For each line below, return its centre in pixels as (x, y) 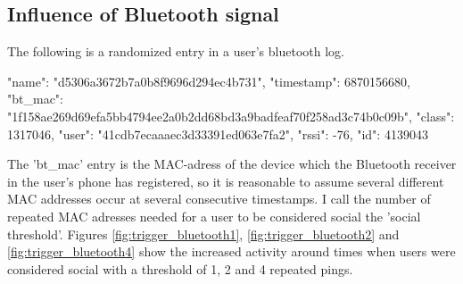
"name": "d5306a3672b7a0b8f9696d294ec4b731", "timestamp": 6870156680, (209, 81)
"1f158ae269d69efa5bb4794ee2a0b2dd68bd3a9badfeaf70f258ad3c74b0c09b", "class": (231, 116)
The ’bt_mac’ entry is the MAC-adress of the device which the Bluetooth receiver (232, 164)
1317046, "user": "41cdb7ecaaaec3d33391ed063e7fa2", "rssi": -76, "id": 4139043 (218, 134)
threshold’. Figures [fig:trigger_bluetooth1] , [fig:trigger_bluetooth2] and (203, 234)
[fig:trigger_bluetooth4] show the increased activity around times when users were (231, 251)
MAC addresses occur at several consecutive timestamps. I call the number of (219, 199)
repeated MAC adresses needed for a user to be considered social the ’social (214, 216)
